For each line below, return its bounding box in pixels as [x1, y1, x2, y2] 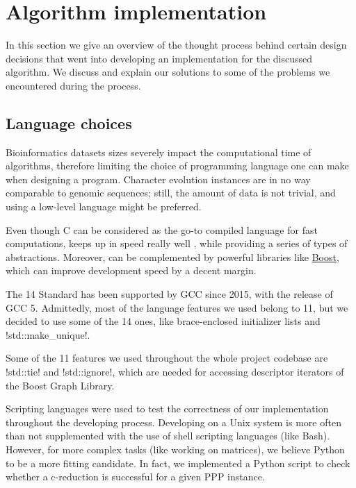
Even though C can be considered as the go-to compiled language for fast [6, 222, 318, 237]
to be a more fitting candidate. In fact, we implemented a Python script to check [6, 455, 350, 470]
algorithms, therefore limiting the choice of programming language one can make [6, 158, 349, 173]
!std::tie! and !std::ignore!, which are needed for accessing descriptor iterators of [6, 364, 344, 379]
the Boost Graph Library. [6, 378, 115, 392]
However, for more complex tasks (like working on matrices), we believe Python [6, 441, 345, 456]
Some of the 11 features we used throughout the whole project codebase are [6, 351, 328, 365]
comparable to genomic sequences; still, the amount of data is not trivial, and [6, 185, 336, 200]
